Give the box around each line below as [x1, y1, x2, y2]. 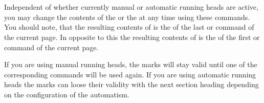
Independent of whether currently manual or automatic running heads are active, [4, 2, 258, 12]
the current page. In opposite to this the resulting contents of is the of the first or [4, 31, 260, 42]
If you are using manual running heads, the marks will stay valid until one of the [4, 59, 257, 70]
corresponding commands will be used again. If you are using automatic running [4, 69, 256, 79]
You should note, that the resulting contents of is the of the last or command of [4, 22, 254, 32]
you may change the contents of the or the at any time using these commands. [4, 11, 250, 22]
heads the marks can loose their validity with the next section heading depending [4, 79, 259, 90]
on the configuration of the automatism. [4, 89, 129, 99]
